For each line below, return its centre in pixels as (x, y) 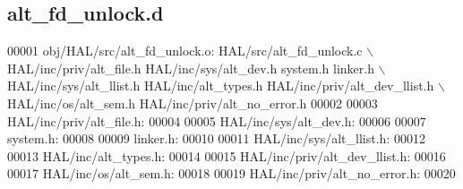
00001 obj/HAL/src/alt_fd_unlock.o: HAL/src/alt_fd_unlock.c (185, 51)
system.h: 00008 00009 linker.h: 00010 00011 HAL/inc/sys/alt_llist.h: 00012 (216, 138)
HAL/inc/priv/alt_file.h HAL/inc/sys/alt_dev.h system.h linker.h (191, 68)
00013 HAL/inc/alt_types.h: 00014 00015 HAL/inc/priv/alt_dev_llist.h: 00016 (227, 155)
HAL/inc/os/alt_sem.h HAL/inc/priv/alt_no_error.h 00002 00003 (193, 103)
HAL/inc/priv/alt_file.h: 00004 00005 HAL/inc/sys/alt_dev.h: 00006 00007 (217, 120)
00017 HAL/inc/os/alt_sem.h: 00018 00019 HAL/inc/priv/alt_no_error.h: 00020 (231, 173)
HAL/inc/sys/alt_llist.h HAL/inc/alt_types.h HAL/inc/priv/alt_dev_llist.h (221, 86)
